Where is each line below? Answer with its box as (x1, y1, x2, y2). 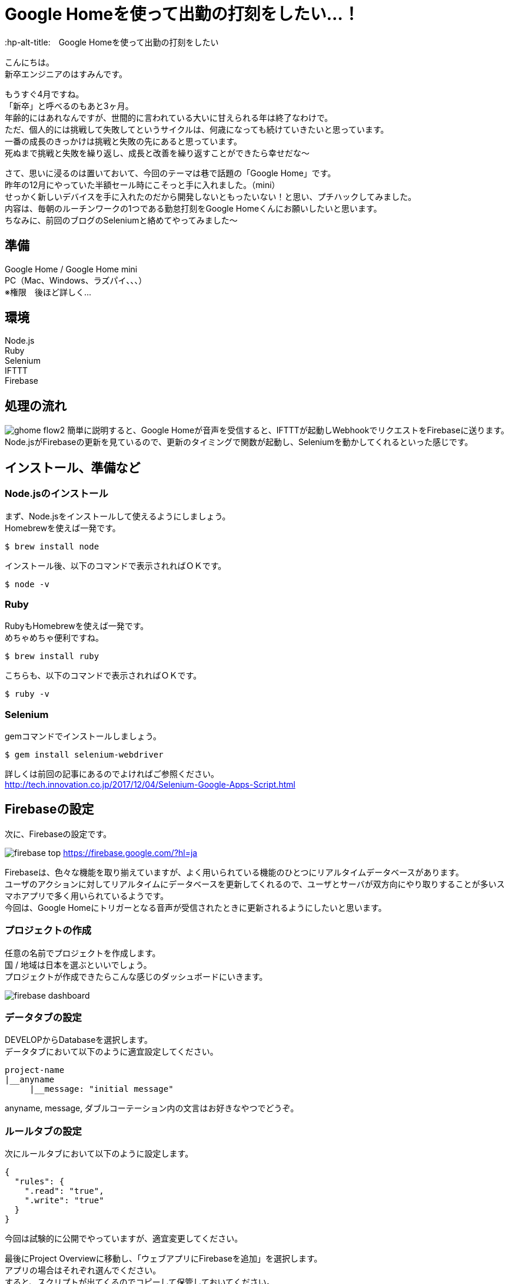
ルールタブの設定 (5, 1125, 82, 1137)
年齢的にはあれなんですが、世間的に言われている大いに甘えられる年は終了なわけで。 (5, 112, 333, 123)
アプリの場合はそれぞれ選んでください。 (5, 1265, 161, 1276)
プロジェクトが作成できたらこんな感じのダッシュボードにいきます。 (5, 971, 268, 982)
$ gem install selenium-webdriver (5, 750, 164, 759)
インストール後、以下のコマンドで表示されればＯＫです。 (5, 560, 227, 571)
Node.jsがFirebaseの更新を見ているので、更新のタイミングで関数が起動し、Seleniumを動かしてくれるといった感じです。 (5, 437, 473, 447)
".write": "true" (24, 1196, 104, 1206)
